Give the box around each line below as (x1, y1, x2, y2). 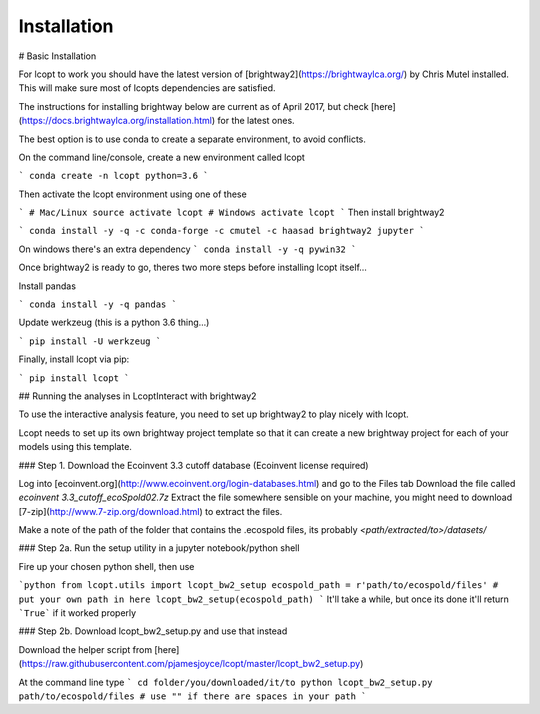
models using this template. (18, 441, 132, 453)
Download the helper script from (18, 643, 153, 655)
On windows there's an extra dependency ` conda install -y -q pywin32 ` (18, 243, 357, 255)
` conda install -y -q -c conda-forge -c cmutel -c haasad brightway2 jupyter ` (18, 225, 425, 237)
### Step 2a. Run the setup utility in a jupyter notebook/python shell (18, 542, 300, 554)
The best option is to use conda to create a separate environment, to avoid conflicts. (18, 133, 367, 145)
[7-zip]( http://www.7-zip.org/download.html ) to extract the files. (18, 505, 283, 517)
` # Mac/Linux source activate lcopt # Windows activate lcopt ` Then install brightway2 (18, 206, 445, 219)
